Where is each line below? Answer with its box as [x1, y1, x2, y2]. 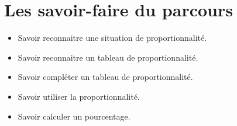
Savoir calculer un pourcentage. [18, 110, 130, 122]
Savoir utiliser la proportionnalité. [18, 90, 140, 102]
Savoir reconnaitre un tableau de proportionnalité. [18, 51, 198, 63]
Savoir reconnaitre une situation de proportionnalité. [18, 32, 207, 44]
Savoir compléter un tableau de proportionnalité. [18, 71, 193, 83]
